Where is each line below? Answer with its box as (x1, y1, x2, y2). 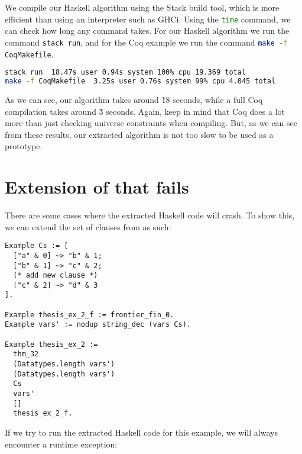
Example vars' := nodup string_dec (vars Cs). (5, 320, 191, 329)
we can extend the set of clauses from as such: (5, 220, 171, 233)
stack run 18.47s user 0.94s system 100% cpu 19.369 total (5, 68, 246, 77)
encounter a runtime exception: (5, 437, 118, 450)
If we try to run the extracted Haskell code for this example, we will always (5, 426, 278, 438)
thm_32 (13, 350, 39, 359)
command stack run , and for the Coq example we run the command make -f (5, 36, 288, 48)
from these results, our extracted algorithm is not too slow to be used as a (5, 128, 274, 140)
